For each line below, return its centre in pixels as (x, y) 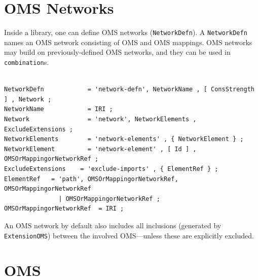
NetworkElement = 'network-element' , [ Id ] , (100, 149)
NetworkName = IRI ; (59, 109)
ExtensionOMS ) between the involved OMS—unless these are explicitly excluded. (129, 235)
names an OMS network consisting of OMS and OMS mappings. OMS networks (128, 42)
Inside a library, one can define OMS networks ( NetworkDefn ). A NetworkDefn (126, 32)
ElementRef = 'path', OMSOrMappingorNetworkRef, (91, 179)
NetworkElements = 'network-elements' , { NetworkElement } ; (124, 139)
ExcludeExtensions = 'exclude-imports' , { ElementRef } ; (111, 169)
